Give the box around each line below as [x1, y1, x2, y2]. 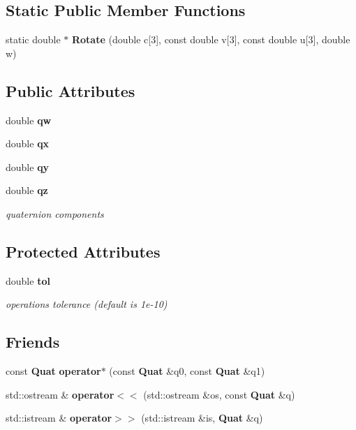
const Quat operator [6, 364, 101, 378]
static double [6, 32, 61, 47]
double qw [6, 112, 52, 127]
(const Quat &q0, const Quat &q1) [109, 364, 265, 378]
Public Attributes [6, 80, 135, 101]
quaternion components [6, 206, 104, 221]
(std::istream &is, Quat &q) [141, 410, 263, 425]
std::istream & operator [6, 410, 112, 425]
